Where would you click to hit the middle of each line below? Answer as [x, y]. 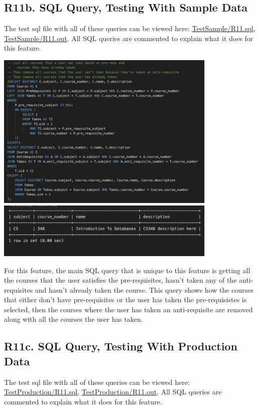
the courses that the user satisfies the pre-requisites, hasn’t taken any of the [120, 280]
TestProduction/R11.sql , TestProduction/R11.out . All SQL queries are [113, 392]
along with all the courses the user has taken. [74, 319]
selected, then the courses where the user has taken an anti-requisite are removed [128, 309]
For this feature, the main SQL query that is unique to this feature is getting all [127, 270]
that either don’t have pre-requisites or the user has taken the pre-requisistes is [125, 299]
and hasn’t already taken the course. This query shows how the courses [144, 289]
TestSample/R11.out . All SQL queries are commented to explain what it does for [129, 38]
